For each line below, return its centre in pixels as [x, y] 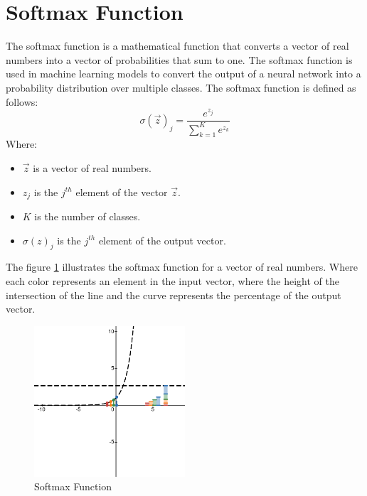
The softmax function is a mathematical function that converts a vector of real [177, 46]
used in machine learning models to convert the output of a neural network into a [183, 74]
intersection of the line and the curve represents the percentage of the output [174, 295]
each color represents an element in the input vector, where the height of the [172, 281]
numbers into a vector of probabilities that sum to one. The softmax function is [179, 59]
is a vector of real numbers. [92, 168]
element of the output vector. [162, 240]
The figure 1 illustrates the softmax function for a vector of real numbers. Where [182, 267]
